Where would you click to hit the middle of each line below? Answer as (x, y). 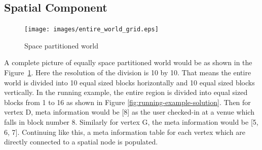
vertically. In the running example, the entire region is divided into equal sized (126, 92)
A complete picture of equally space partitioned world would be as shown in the (128, 62)
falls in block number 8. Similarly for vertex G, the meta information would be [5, (131, 122)
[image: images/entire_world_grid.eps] (91, 30)
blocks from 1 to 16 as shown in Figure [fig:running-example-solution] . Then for (127, 102)
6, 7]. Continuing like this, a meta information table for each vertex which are (125, 132)
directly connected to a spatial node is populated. (81, 142)
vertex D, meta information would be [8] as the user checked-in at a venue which (129, 112)
